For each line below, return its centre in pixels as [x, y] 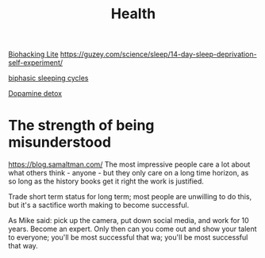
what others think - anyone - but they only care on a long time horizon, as [129, 173]
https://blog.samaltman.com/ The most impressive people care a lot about [129, 164]
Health [133, 14]
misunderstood [60, 142]
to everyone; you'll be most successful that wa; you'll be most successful [128, 237]
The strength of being [81, 126]
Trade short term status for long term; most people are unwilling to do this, [130, 197]
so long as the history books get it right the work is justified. [106, 181]
